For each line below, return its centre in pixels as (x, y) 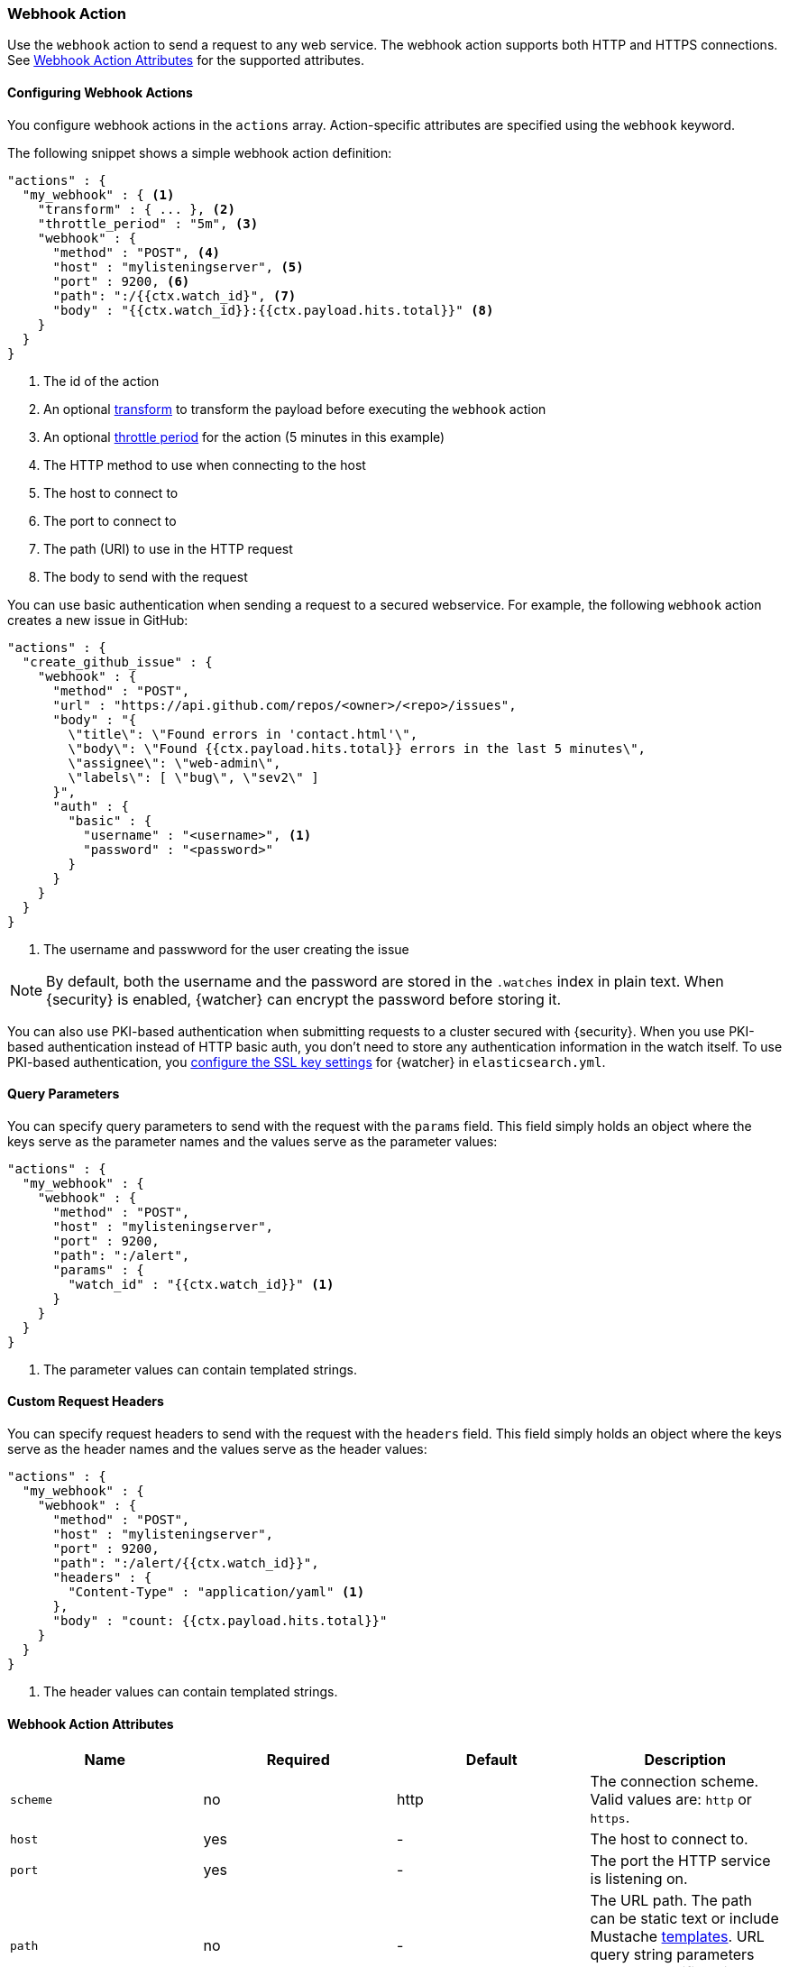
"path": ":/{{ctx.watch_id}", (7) (174, 295)
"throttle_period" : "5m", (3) (148, 223)
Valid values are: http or (671, 1800)
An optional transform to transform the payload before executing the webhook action (295, 409)
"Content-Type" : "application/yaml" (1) (216, 1592)
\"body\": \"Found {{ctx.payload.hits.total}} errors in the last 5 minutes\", (357, 748)
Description (685, 1760)
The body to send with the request (146, 576)
